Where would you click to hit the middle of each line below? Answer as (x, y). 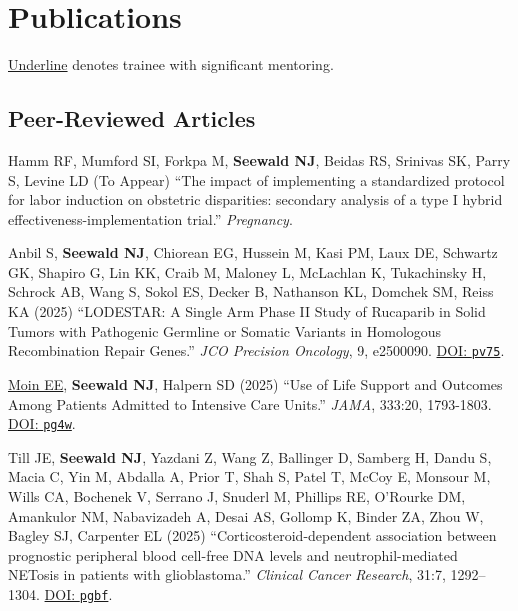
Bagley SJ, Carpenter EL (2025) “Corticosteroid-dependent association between (252, 535)
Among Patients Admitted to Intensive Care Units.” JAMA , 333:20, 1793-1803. (250, 403)
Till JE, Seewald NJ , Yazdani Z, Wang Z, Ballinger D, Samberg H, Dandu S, (250, 456)
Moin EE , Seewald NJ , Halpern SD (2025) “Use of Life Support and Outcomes (255, 383)
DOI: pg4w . (42, 423)
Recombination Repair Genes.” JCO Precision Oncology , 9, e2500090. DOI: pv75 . (256, 350)
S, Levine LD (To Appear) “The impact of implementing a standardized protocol (256, 179)
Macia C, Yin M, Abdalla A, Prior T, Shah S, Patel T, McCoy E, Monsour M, (249, 476)
